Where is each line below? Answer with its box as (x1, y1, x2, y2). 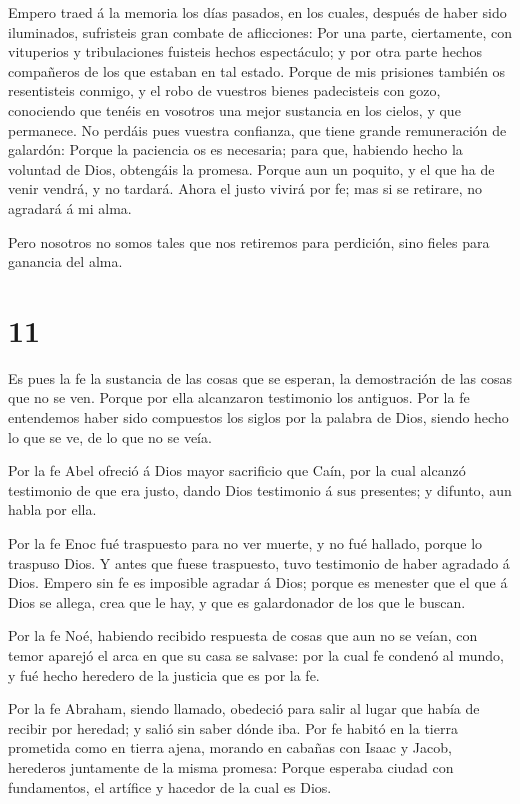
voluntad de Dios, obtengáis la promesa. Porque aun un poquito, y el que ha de (8, 158, 495, 179)
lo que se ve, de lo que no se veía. (8, 426, 212, 447)
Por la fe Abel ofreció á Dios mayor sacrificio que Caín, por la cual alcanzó (8, 460, 466, 481)
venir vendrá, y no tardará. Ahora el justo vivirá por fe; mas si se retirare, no (8, 178, 482, 199)
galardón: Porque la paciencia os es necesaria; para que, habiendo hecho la (8, 139, 463, 160)
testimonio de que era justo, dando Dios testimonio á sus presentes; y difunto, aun (8, 479, 512, 500)
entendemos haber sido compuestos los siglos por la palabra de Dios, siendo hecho (8, 407, 509, 428)
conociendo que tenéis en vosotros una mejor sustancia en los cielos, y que (8, 99, 461, 120)
